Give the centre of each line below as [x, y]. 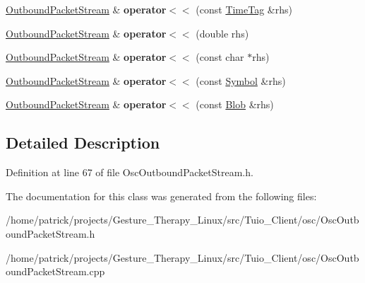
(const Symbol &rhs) [241, 80]
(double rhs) [222, 33]
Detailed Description [83, 143]
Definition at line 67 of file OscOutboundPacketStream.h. [130, 172]
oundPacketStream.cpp [55, 271]
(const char [220, 57]
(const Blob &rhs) [235, 104]
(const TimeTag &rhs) [244, 9]
